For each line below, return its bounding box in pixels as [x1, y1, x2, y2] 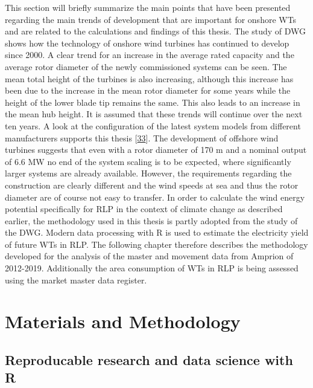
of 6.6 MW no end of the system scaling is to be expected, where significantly [5, 155, 291, 167]
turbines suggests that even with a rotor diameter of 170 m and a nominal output [5, 143, 307, 156]
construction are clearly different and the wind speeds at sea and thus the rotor [5, 178, 299, 191]
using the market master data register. [5, 273, 147, 286]
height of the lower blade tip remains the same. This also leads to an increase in [5, 95, 300, 108]
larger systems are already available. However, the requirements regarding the [5, 167, 292, 179]
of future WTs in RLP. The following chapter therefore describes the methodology [5, 238, 308, 250]
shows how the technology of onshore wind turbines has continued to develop [5, 36, 289, 49]
